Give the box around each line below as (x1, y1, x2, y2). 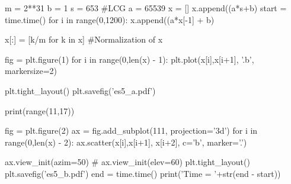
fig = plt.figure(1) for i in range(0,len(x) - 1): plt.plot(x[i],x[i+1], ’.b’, (5, 53, 254, 65)
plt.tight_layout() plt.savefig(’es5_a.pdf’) (5, 84, 156, 96)
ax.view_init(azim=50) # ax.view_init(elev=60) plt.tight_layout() (5, 156, 250, 168)
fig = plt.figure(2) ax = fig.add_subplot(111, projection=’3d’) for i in (5, 124, 258, 137)
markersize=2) (5, 64, 57, 77)
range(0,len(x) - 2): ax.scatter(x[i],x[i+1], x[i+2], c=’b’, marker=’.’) (5, 135, 247, 148)
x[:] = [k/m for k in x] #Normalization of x (5, 33, 163, 46)
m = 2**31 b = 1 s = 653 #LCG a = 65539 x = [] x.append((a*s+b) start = (5, 2, 287, 14)
